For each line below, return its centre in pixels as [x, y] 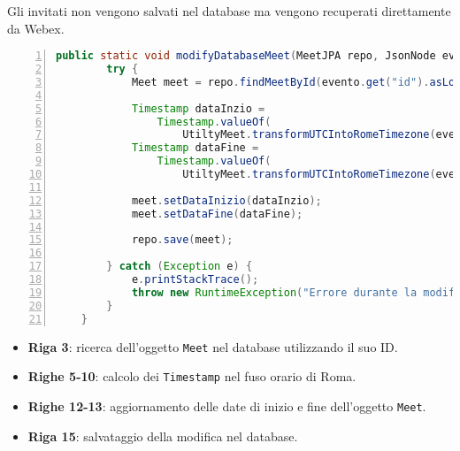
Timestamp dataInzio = [198, 108]
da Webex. [36, 28]
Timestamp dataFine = [195, 148]
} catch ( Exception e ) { [180, 267]
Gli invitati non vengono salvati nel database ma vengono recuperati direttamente [229, 11]
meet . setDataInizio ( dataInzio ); [226, 200]
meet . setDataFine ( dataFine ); [217, 214]
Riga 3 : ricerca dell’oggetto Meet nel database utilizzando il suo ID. [213, 346]
